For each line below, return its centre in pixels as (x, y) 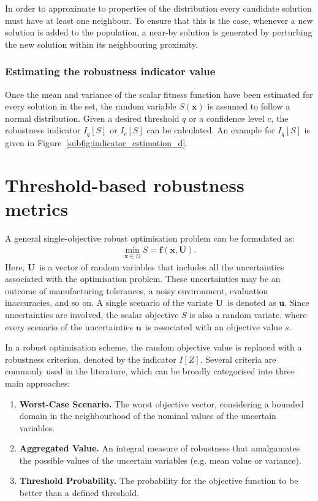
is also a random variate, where (248, 314)
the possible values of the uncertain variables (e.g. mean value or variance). (160, 460)
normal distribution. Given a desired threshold (92, 118)
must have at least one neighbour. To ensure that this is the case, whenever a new (159, 20)
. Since (297, 302)
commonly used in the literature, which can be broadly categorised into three (150, 371)
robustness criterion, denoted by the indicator (91, 359)
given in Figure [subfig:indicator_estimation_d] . (97, 142)
